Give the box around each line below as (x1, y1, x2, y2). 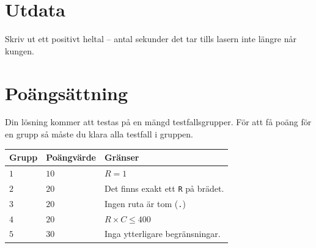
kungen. (5, 44, 34, 57)
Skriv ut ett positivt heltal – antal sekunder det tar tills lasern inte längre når (5, 32, 296, 45)
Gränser (104, 151, 139, 164)
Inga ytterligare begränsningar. (104, 227, 221, 240)
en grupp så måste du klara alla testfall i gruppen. (5, 128, 193, 140)
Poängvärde (46, 151, 96, 164)
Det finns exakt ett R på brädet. (104, 181, 224, 194)
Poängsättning (5, 80, 128, 105)
